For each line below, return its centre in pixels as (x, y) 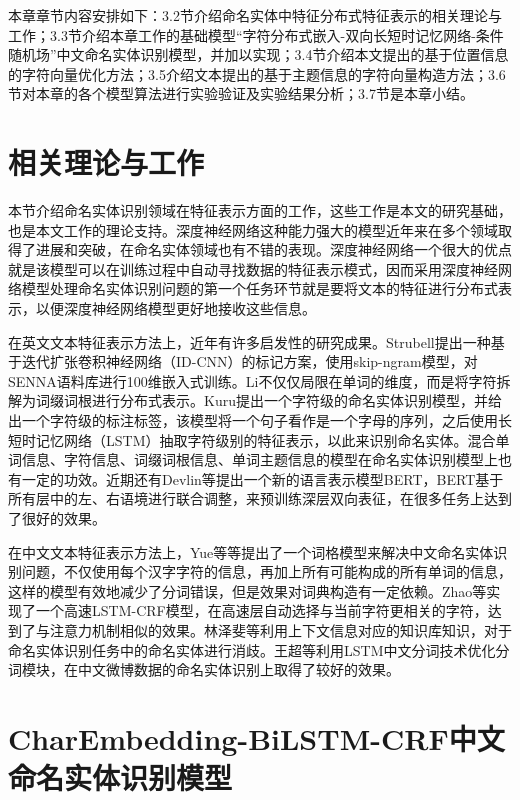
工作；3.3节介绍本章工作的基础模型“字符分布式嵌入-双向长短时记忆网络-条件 (256, 34)
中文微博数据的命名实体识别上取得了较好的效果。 (238, 669)
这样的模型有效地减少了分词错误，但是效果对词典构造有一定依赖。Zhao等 (247, 590)
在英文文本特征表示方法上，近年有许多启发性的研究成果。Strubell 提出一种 (249, 341)
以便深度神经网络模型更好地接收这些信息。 (175, 308)
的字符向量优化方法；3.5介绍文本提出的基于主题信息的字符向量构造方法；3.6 (257, 73)
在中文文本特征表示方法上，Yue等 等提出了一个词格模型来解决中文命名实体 (251, 551)
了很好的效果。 (57, 518)
